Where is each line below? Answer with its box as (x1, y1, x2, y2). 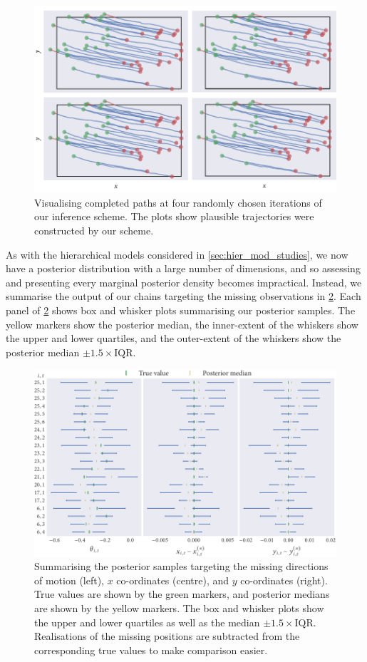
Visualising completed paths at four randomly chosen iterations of (34, 195, 322, 210)
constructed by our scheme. (34, 223, 154, 238)
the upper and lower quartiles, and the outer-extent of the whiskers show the (6, 331, 341, 346)
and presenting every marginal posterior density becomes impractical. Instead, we (6, 274, 362, 289)
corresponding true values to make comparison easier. (34, 642, 268, 657)
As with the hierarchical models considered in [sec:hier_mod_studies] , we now (6, 247, 348, 262)
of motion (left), (34, 572, 105, 587)
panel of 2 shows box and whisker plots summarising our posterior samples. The (6, 302, 356, 317)
